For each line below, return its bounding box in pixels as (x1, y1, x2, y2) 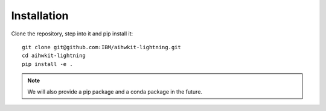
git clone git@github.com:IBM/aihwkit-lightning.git (22, 44, 181, 50)
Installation (11, 9, 69, 22)
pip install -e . (22, 61, 73, 67)
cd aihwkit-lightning (22, 52, 86, 59)
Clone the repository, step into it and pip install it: (11, 30, 133, 37)
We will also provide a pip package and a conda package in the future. (27, 88, 202, 95)
